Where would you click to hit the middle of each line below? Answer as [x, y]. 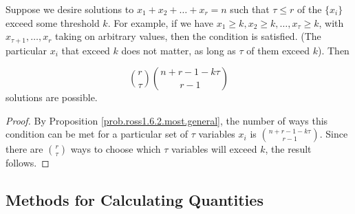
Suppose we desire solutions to [70, 9]
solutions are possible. [52, 97]
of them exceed [278, 50]
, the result [288, 149]
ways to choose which [116, 149]
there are [24, 149]
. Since [334, 134]
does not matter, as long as [179, 50]
